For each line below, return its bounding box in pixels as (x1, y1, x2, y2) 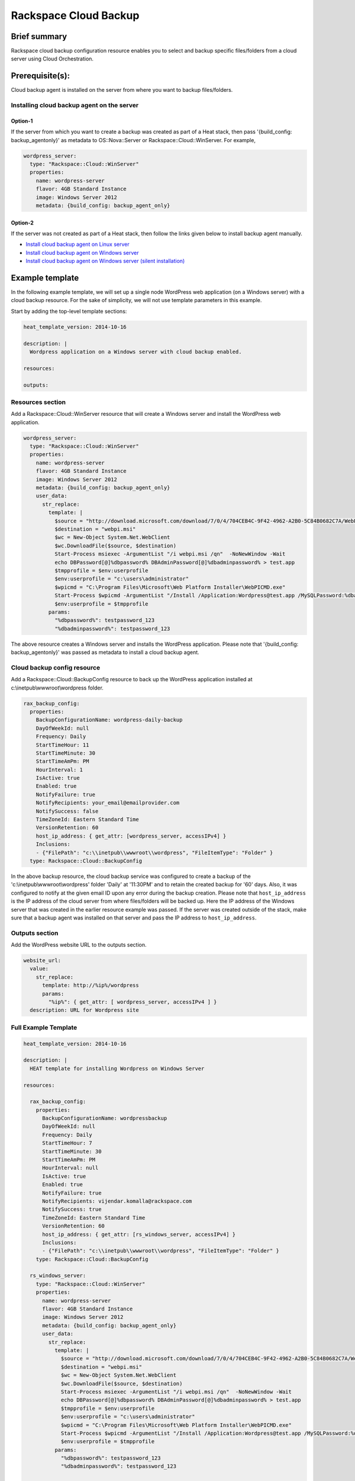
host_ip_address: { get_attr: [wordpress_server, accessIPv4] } (35, 832, 227, 839)
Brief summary (11, 31, 67, 41)
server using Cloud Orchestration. (11, 55, 94, 62)
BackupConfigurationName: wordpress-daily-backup (35, 717, 183, 723)
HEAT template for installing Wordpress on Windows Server (30, 1065, 205, 1072)
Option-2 (11, 219, 34, 226)
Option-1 (11, 117, 33, 124)
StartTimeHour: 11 (35, 741, 89, 748)
